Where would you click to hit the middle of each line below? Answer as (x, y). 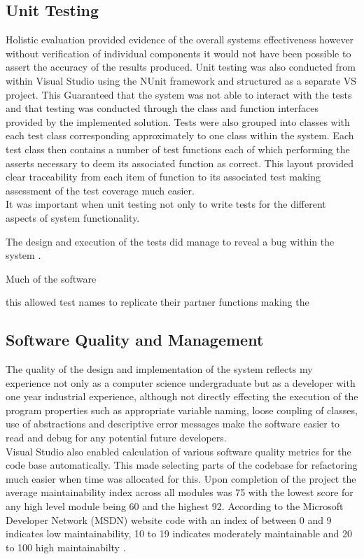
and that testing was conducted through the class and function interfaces (162, 108)
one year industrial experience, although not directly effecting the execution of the (182, 396)
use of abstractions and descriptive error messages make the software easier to (173, 424)
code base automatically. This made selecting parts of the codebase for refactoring (182, 465)
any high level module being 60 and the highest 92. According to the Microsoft (175, 506)
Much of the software (51, 278)
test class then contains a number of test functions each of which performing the (178, 149)
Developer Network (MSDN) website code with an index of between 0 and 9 (169, 519)
